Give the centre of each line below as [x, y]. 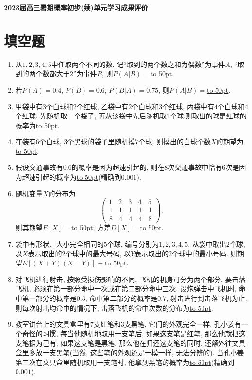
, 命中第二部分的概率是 [121, 298]
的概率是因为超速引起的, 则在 [118, 167]
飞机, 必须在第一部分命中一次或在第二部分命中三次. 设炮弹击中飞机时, [126, 289]
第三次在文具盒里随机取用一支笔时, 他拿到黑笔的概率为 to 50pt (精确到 [125, 362]
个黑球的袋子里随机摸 [101, 141]
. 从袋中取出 [207, 244]
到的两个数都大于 [42, 74]
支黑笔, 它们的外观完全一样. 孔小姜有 [183, 324]
